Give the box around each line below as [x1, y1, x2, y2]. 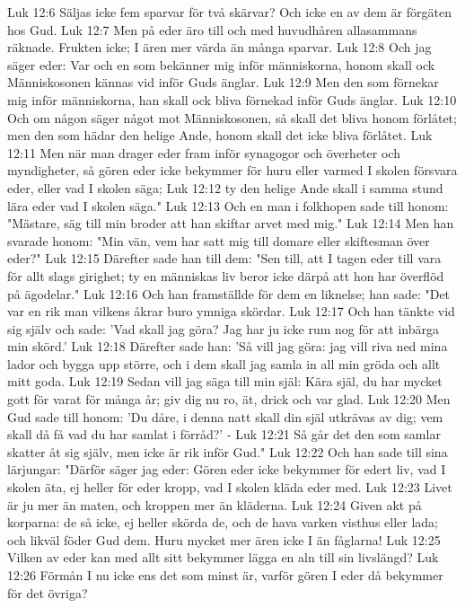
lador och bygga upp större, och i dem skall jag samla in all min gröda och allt [7, 354, 441, 373]
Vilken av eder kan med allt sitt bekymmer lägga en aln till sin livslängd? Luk [7, 548, 439, 567]
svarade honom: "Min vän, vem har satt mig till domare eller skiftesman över [7, 231, 430, 250]
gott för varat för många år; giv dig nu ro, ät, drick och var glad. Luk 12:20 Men [7, 390, 451, 409]
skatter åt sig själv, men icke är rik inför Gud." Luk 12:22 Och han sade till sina [7, 442, 448, 461]
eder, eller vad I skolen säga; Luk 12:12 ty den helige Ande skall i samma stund [7, 178, 443, 197]
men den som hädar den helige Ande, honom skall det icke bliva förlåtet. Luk [7, 126, 433, 145]
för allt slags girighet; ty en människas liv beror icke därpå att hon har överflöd [7, 266, 444, 285]
